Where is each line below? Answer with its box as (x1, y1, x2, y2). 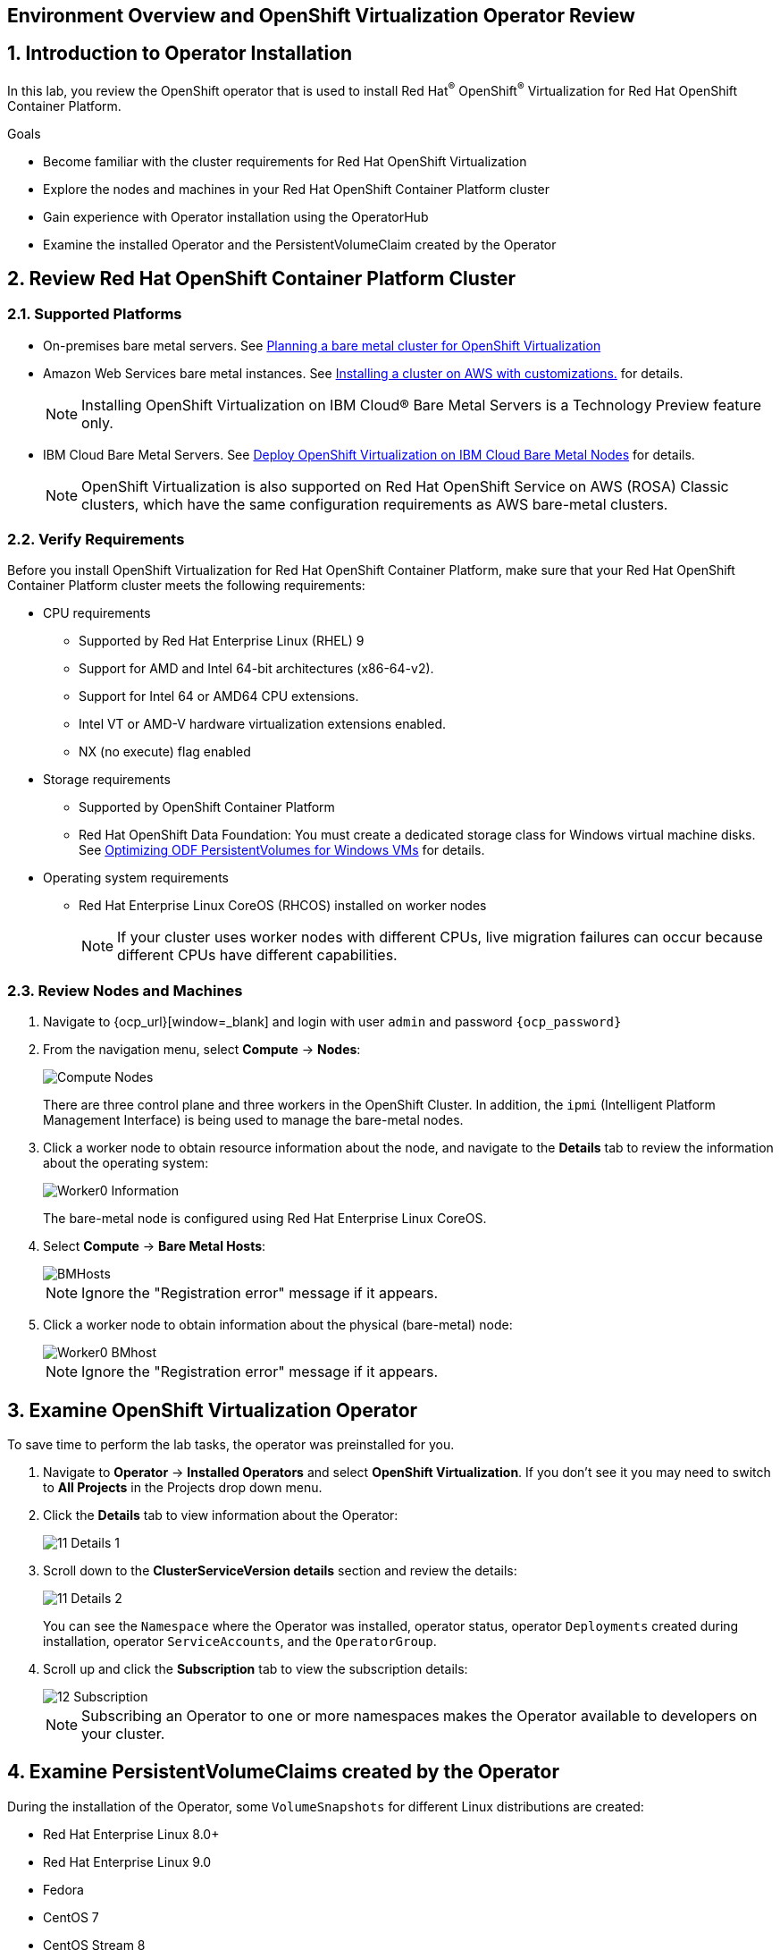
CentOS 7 (43, 1909, 99, 1925)
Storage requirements (43, 772, 171, 788)
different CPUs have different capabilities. (117, 946, 398, 965)
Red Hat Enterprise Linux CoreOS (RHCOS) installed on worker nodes (79, 898, 487, 914)
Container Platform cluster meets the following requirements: (7, 578, 365, 594)
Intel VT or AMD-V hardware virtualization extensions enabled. (79, 716, 446, 732)
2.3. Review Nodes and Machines (7, 981, 243, 1000)
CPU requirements (43, 605, 151, 621)
